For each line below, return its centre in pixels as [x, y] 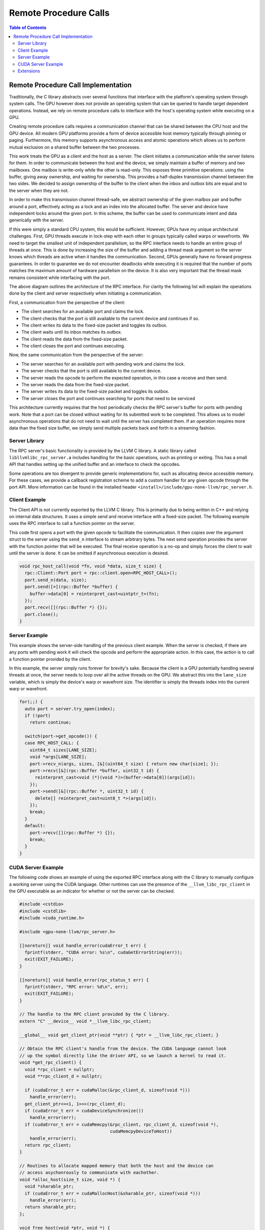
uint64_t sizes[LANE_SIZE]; [64, 750]
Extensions [29, 71]
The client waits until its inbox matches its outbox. [72, 332]
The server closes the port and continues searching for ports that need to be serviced [108, 398]
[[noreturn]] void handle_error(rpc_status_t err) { [84, 980]
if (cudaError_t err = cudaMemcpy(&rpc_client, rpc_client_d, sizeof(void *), [122, 1124]
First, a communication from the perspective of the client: [67, 302]
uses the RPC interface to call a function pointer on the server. [72, 523]
